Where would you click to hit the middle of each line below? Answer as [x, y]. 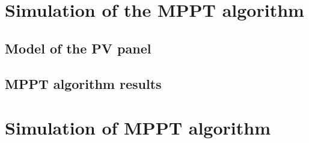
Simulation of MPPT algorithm [138, 128]
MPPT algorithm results [83, 83]
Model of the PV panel [78, 48]
